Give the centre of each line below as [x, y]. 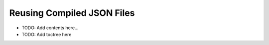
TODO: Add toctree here [47, 34]
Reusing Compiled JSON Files [72, 13]
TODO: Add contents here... [50, 28]
